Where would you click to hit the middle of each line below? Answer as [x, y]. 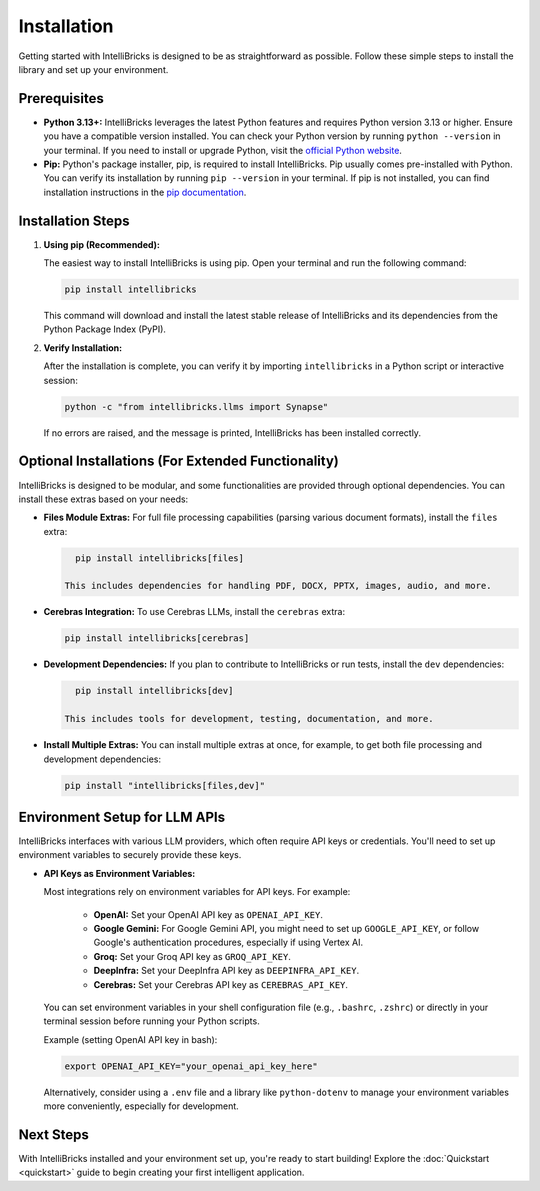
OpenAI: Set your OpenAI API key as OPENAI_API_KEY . [208, 914]
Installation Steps [74, 220]
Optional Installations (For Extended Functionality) [179, 461]
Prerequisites [61, 98]
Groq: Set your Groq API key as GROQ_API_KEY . [192, 956]
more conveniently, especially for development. [141, 1106]
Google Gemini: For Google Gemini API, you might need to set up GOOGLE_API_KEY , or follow [286, 928]
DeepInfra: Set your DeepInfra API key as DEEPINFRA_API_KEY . [226, 971]
